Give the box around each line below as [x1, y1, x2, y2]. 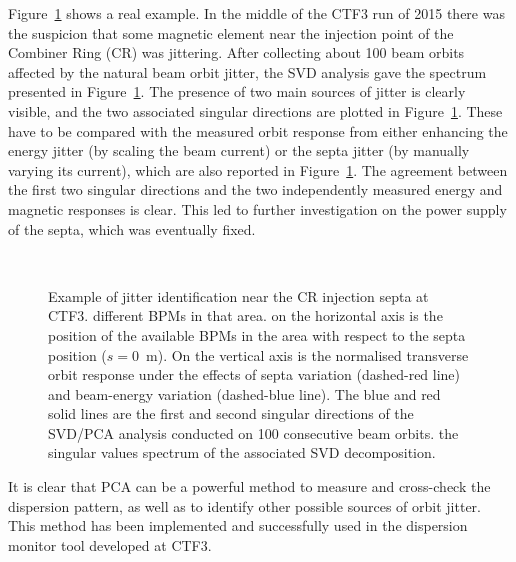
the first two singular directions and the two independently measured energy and [8, 179, 503, 200]
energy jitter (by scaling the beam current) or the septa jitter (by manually [8, 140, 470, 161]
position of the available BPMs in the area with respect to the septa [48, 324, 466, 345]
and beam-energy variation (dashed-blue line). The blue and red [48, 383, 441, 404]
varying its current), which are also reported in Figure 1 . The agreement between [8, 159, 508, 180]
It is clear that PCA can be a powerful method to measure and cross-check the [8, 476, 491, 497]
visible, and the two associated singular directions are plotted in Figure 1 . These [8, 100, 503, 121]
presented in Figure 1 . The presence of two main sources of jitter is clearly [8, 81, 466, 102]
